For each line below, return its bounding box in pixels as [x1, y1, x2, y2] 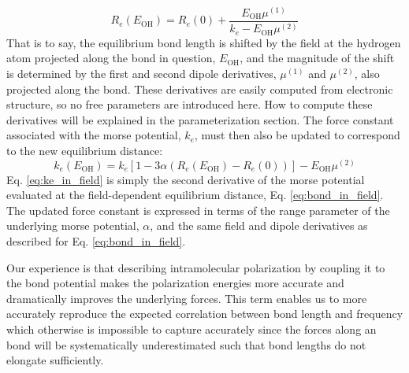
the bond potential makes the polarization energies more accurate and [6, 275, 344, 291]
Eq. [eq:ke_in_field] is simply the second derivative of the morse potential [6, 171, 365, 187]
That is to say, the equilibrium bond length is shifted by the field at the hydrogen [6, 34, 401, 50]
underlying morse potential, [6, 217, 139, 234]
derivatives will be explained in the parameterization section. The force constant [6, 111, 394, 127]
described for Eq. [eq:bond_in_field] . [6, 233, 186, 249]
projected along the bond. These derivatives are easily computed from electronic [6, 80, 393, 97]
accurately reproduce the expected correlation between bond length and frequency [6, 305, 403, 322]
